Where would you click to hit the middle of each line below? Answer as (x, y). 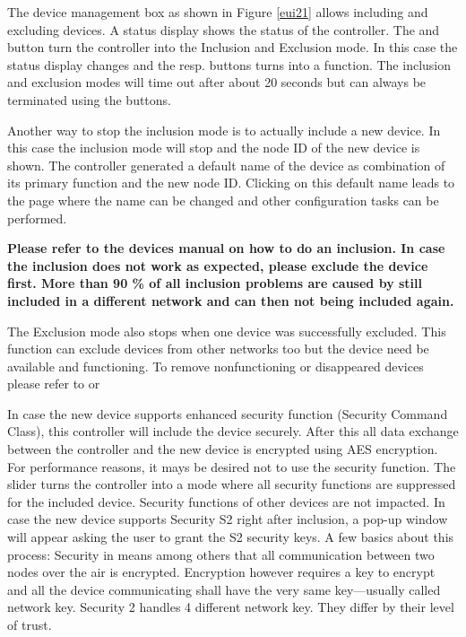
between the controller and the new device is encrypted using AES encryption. (223, 449)
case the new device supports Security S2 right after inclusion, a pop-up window (228, 519)
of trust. (30, 624)
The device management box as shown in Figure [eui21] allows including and (218, 12)
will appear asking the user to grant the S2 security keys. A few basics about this (231, 537)
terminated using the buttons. (89, 99)
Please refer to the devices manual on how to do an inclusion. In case (226, 248)
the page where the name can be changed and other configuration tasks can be (223, 200)
